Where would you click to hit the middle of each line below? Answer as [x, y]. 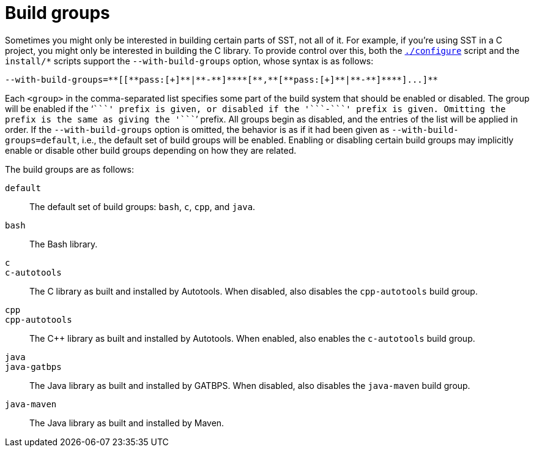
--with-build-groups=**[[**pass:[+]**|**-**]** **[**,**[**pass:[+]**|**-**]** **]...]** [222, 79]
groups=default [41, 140]
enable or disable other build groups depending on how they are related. [151, 150]
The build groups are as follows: [69, 169]
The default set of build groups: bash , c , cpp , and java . [143, 206]
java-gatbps [33, 367]
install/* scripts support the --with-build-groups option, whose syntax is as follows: [189, 61]
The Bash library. [64, 244]
